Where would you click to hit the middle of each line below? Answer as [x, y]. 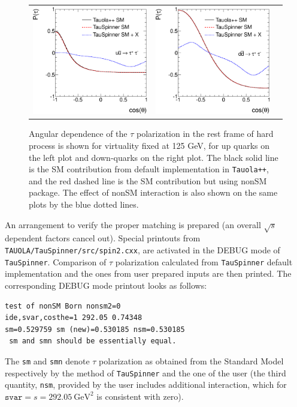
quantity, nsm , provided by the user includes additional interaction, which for [146, 384]
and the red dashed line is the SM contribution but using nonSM [148, 180]
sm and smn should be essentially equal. [93, 341]
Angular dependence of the [78, 134]
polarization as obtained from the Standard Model [191, 360]
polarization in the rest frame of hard [205, 134]
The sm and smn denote [47, 360]
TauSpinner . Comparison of [56, 261]
